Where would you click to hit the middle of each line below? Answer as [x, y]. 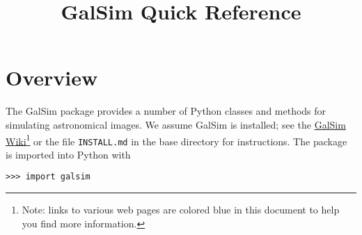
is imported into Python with [68, 154]
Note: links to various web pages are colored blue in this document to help [181, 210]
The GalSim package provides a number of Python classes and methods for [166, 111]
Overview [52, 78]
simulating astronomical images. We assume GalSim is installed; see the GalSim [176, 124]
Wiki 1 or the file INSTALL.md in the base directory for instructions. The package [176, 140]
